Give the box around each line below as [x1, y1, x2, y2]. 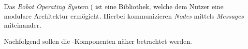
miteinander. [4, 20, 42, 30]
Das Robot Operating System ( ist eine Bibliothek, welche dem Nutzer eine [4, 1, 224, 11]
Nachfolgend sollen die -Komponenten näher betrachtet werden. [4, 36, 192, 46]
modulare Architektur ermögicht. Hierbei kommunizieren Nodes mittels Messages [4, 10, 244, 20]
